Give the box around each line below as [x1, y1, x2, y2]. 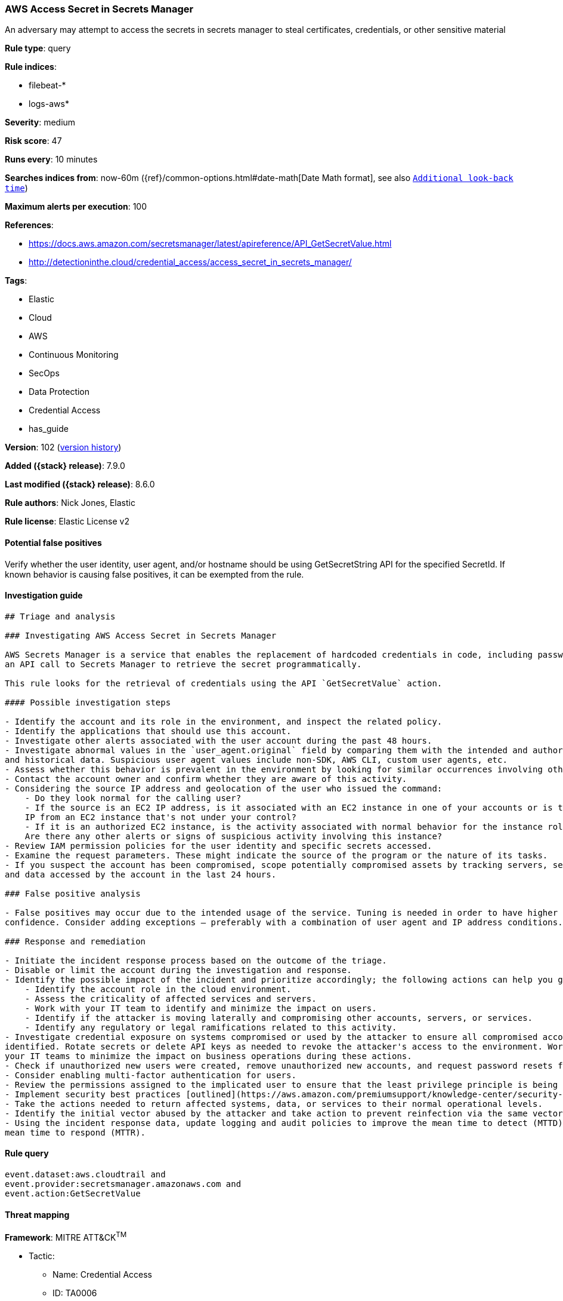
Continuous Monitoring [29, 349, 119, 360]
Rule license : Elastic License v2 [5, 516, 129, 527]
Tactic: [29, 1250, 55, 1261]
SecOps [29, 368, 60, 379]
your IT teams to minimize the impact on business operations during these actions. [5, 1051, 412, 1061]
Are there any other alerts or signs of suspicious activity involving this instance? [24, 831, 443, 841]
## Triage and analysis [5, 611, 116, 621]
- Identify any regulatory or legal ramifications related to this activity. [24, 1022, 397, 1032]
